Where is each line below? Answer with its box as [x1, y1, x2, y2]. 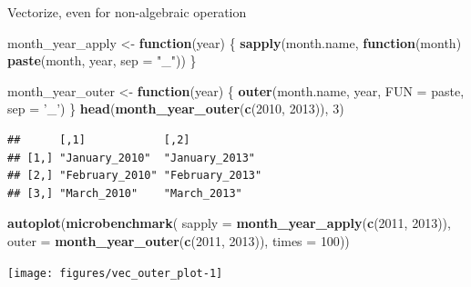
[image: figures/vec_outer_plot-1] [7, 266, 223, 280]
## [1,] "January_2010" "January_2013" [7, 151, 256, 164]
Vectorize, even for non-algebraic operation [7, 3, 247, 21]
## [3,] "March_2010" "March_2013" [7, 186, 242, 200]
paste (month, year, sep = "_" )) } [7, 51, 197, 70]
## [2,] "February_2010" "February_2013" [7, 169, 262, 183]
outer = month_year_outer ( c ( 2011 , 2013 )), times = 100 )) [7, 231, 350, 250]
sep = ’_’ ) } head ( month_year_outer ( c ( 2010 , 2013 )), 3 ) [7, 99, 344, 118]
